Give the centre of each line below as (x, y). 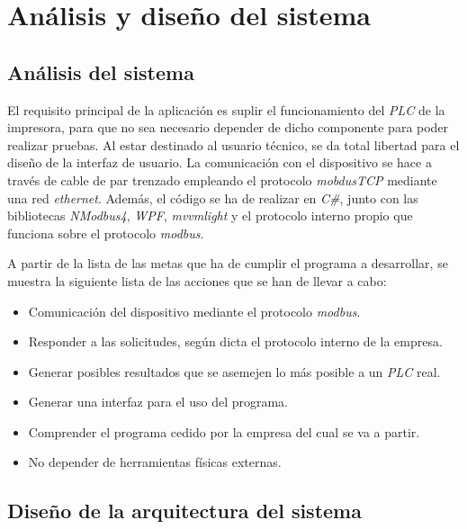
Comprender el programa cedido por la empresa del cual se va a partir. (224, 431)
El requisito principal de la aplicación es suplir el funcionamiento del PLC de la (226, 109)
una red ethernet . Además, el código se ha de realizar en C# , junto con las (213, 197)
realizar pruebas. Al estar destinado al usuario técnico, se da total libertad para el (233, 144)
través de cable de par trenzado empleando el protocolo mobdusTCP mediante (222, 179)
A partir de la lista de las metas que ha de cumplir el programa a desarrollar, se (228, 263)
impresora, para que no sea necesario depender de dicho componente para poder (228, 127)
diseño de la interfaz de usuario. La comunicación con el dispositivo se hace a (220, 162)
